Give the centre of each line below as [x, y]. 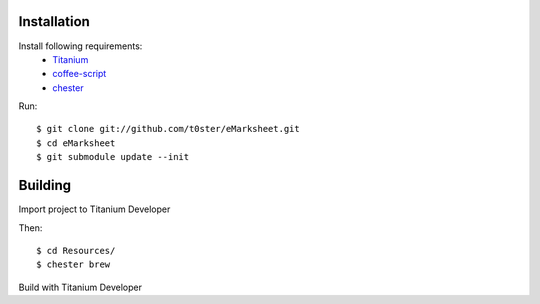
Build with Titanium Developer [80, 287]
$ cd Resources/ [76, 250]
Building [45, 185]
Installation [54, 21]
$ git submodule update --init [113, 157]
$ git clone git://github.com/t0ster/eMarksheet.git [168, 129]
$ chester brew [73, 264]
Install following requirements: [80, 46]
